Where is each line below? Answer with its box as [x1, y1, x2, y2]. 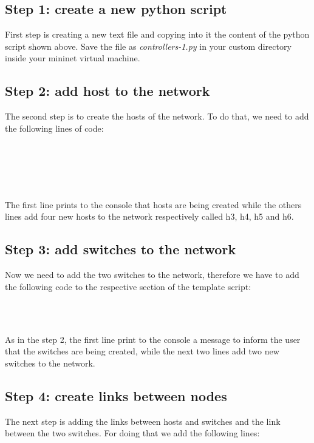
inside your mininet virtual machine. [5, 52, 140, 64]
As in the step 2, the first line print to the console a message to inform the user [5, 333, 301, 345]
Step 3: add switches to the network [5, 240, 236, 259]
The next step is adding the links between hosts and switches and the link [5, 414, 281, 427]
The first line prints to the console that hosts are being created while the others [5, 198, 302, 211]
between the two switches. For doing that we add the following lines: [5, 427, 260, 439]
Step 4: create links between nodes [5, 386, 227, 405]
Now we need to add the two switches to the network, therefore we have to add [5, 268, 299, 281]
